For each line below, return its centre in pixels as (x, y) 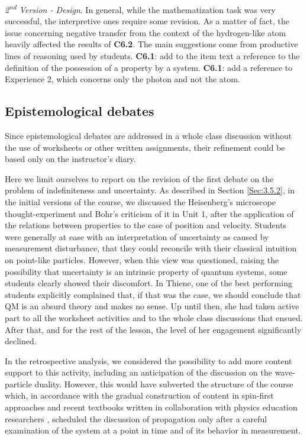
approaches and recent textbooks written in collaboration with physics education (151, 407)
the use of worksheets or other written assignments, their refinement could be (145, 147)
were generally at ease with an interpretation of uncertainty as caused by (137, 236)
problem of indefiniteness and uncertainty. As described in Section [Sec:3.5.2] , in (150, 190)
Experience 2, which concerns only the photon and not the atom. (122, 79)
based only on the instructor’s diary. (70, 159)
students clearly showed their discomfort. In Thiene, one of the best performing (148, 283)
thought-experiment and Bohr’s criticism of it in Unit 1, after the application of (149, 213)
